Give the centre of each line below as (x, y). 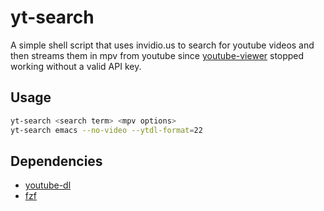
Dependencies (56, 161)
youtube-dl (48, 185)
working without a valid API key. (76, 66)
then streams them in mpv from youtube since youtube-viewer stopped (157, 55)
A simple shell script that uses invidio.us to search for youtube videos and (162, 45)
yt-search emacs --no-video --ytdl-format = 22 (106, 130)
